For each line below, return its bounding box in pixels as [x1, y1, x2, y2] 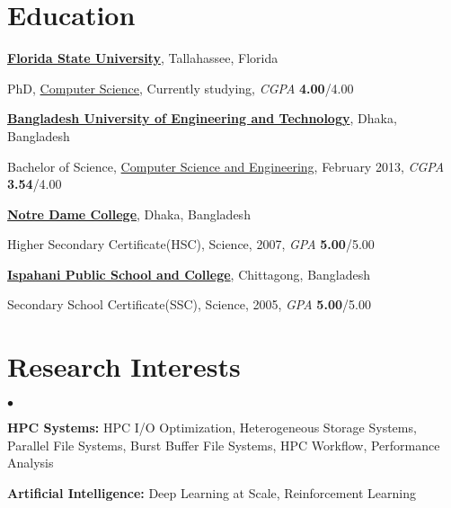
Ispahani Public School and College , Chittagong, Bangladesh [7, 264, 371, 283]
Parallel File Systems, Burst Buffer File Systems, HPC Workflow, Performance [7, 435, 440, 454]
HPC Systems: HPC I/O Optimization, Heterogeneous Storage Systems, [7, 418, 417, 437]
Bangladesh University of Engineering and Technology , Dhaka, [7, 109, 397, 128]
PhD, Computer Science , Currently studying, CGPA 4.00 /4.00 [7, 78, 354, 97]
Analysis [7, 453, 54, 472]
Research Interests [7, 348, 241, 385]
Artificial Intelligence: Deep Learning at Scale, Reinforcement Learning [7, 483, 417, 502]
